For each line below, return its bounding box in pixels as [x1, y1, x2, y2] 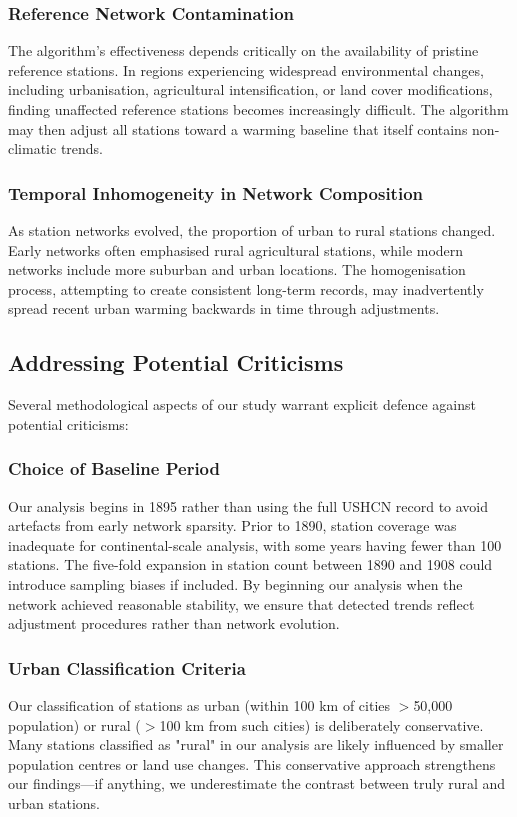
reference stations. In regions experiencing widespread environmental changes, [8, 59, 484, 80]
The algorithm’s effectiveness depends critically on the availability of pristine [8, 40, 479, 61]
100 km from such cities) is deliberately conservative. [159, 714, 484, 735]
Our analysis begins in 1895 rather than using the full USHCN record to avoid [8, 495, 489, 516]
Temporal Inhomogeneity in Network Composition [8, 180, 424, 205]
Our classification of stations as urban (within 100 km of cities [8, 694, 391, 715]
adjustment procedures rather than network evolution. [8, 613, 340, 634]
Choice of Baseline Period [8, 456, 221, 481]
